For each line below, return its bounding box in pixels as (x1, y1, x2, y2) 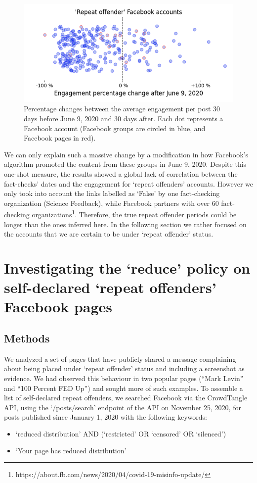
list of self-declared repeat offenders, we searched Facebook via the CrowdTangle (4, 392, 248, 403)
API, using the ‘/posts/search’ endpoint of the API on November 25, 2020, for (4, 402, 241, 412)
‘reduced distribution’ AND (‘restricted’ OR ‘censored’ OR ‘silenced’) (15, 428, 226, 438)
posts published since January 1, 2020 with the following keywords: (4, 412, 207, 422)
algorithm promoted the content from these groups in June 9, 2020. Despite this (4, 159, 247, 169)
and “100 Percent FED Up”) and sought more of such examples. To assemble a (4, 383, 243, 393)
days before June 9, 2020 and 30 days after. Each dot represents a (24, 113, 223, 124)
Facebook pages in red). (24, 133, 96, 143)
